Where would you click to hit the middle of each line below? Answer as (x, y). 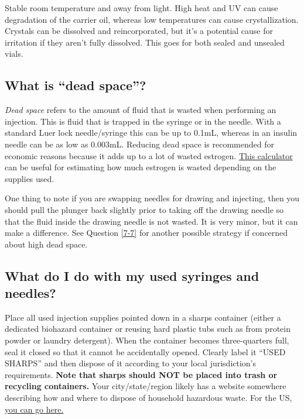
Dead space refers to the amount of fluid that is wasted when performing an (141, 110)
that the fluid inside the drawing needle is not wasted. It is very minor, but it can (151, 221)
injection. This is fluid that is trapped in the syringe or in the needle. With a (143, 121)
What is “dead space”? (76, 85)
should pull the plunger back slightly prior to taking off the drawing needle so (144, 209)
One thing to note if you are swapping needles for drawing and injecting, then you (152, 198)
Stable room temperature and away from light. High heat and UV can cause (141, 8)
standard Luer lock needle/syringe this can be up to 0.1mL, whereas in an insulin (151, 133)
